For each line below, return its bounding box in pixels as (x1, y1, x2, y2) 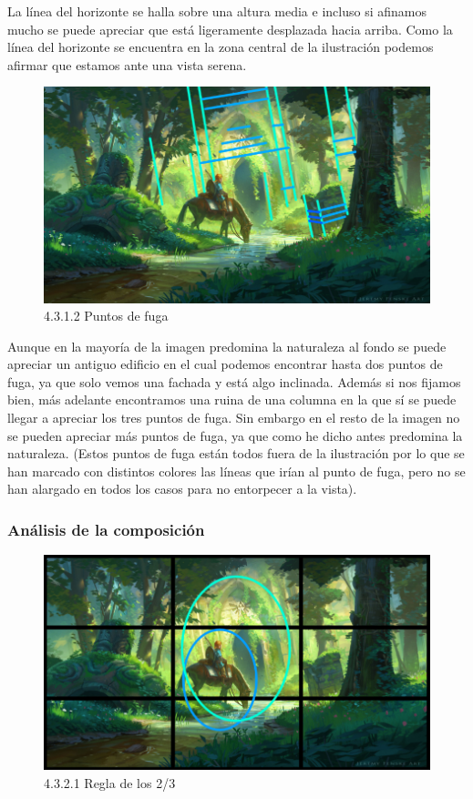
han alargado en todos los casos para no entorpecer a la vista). (7, 479, 357, 498)
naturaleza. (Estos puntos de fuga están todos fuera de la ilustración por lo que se (7, 444, 465, 463)
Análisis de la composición (7, 517, 205, 540)
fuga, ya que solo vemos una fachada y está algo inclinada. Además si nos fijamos (7, 372, 461, 391)
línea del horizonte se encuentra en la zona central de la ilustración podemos (7, 37, 434, 56)
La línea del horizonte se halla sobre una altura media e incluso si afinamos (7, 2, 427, 20)
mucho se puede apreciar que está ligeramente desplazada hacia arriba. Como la (7, 19, 453, 38)
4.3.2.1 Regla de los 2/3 (44, 773, 176, 792)
